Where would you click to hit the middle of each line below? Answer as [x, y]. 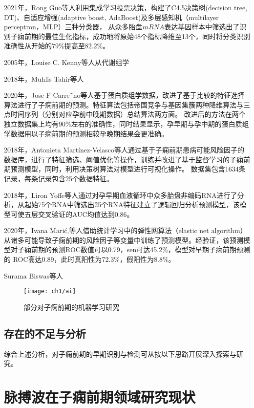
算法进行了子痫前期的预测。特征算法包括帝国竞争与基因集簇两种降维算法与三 [127, 104]
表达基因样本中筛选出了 [202, 27]
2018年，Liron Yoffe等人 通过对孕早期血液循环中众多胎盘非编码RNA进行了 [121, 195]
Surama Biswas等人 [33, 275]
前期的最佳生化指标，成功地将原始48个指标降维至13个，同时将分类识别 [137, 36]
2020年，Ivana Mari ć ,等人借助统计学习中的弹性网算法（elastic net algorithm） [126, 230]
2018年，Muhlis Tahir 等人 [44, 78]
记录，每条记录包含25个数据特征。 [59, 178]
